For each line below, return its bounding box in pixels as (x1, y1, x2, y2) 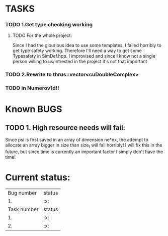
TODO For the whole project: (12, 32, 72, 38)
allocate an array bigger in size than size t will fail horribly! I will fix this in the (5, 142, 162, 150)
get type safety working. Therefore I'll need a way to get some (12, 48, 142, 54)
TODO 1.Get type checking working (5, 21, 93, 28)
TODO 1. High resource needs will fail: (5, 123, 126, 132)
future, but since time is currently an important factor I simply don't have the (5, 149, 163, 155)
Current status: (5, 172, 70, 183)
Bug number (8, 190, 37, 197)
